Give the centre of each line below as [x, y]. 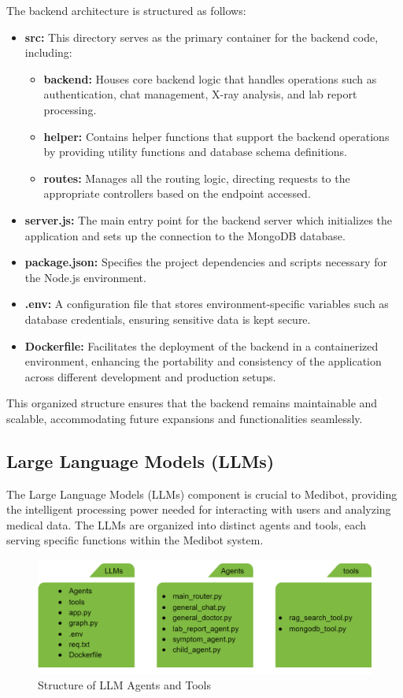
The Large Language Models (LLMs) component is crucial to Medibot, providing [202, 494]
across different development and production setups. [150, 376]
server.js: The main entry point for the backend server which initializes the [209, 219]
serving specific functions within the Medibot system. [135, 540]
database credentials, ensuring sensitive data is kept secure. [168, 319]
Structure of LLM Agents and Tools [124, 685]
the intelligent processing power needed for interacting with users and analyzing [199, 509]
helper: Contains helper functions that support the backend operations [216, 136]
